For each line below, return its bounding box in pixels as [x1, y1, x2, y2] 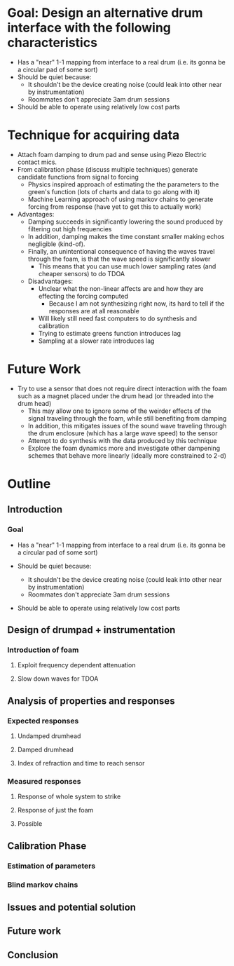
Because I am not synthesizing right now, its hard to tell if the [48, 299, 225, 308]
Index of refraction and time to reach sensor [17, 759, 145, 768]
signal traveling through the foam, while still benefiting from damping [27, 414, 227, 422]
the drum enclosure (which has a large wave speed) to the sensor [27, 429, 218, 437]
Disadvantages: [27, 277, 74, 285]
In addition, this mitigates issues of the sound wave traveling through [27, 421, 227, 430]
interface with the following [7, 20, 172, 36]
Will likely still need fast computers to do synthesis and [38, 314, 198, 322]
